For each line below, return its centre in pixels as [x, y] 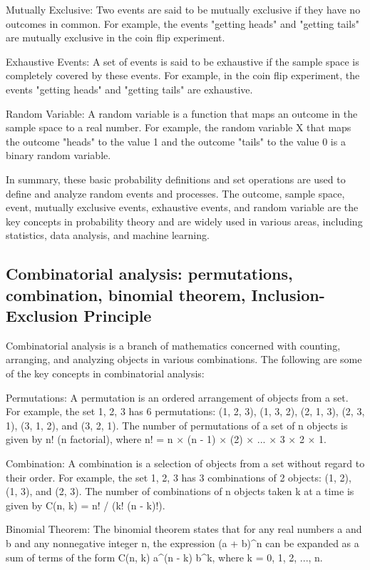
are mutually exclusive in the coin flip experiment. [115, 37]
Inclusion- [288, 294]
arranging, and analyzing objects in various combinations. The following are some [184, 359]
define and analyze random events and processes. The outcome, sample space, [175, 193]
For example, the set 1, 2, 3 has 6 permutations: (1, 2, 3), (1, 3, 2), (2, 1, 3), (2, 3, [185, 411]
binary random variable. [58, 155]
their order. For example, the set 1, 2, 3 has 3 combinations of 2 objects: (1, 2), [179, 477]
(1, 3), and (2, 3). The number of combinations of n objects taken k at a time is [180, 491]
